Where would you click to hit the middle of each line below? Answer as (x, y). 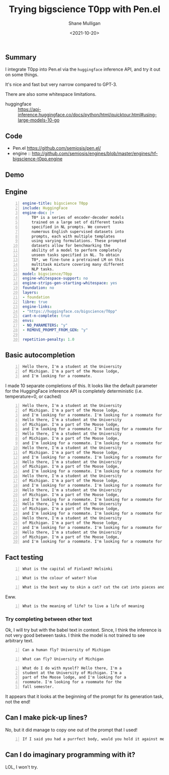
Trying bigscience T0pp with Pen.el (84, 9)
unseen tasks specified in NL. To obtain (75, 255)
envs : (28, 321)
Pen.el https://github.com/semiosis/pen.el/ (57, 148)
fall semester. (38, 687)
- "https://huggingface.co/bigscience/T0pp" (70, 311)
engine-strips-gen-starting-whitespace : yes (70, 283)
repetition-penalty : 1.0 (48, 339)
